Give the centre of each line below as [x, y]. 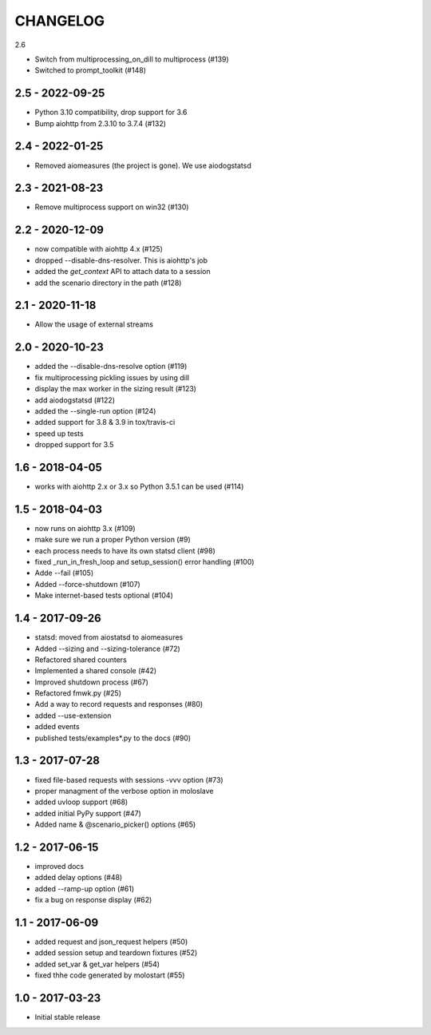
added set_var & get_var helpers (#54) [97, 964]
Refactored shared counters [81, 660]
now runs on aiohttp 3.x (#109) [85, 528]
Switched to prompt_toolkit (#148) [91, 70]
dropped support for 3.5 [74, 445]
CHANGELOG [60, 21]
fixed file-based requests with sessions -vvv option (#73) [129, 779]
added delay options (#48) [79, 878]
